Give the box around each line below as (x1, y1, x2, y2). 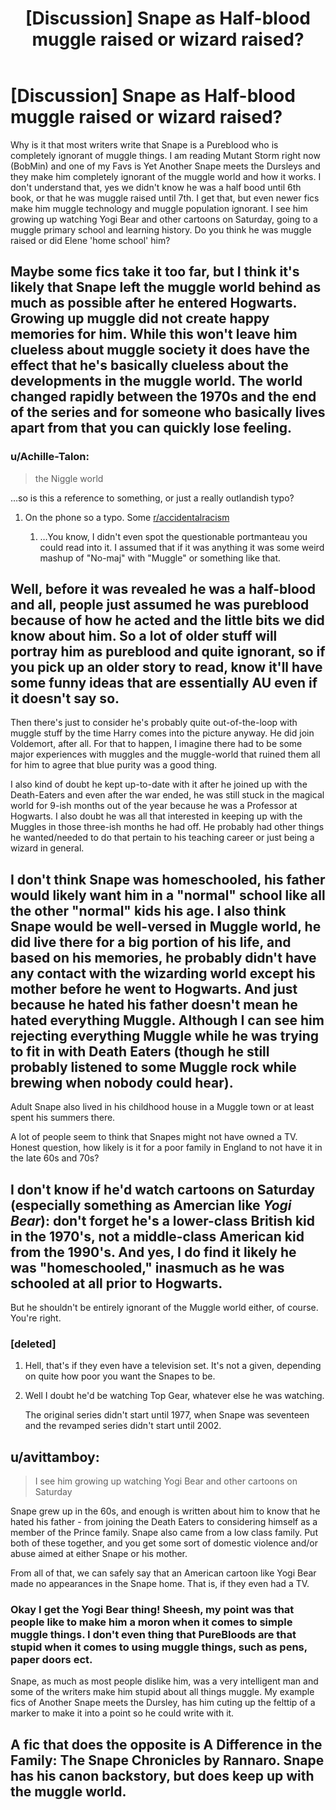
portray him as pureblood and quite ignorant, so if (10, 643, 326, 661)
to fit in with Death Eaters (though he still (10, 1043, 270, 1060)
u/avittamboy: (10, 1448, 100, 1466)
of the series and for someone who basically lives (10, 404, 326, 421)
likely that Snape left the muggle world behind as (10, 279, 322, 296)
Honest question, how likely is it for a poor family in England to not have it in (10, 1142, 323, 1154)
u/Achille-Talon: (10, 450, 90, 464)
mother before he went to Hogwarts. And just (10, 980, 298, 997)
